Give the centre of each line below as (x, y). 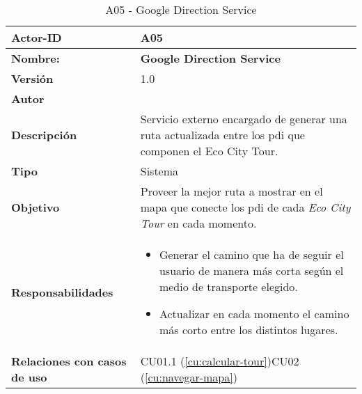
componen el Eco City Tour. (209, 151)
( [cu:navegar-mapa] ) (189, 377)
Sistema (159, 171)
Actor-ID (37, 37)
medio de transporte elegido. (228, 286)
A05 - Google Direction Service (181, 9)
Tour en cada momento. (198, 223)
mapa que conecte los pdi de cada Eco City (245, 207)
